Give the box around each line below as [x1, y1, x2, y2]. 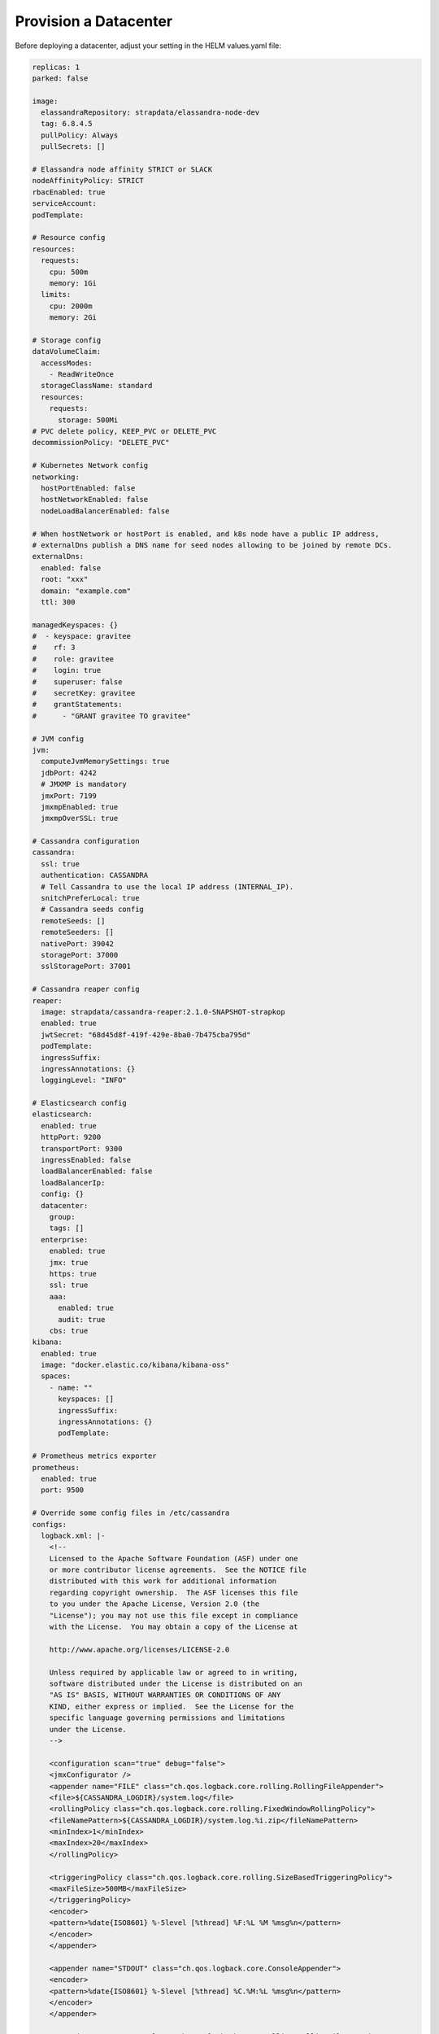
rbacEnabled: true [32, 187, 106, 197]
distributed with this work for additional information [49, 1577, 277, 1586]
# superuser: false [32, 677, 123, 687]
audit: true [58, 1315, 106, 1324]
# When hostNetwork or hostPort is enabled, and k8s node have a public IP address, [32, 529, 380, 539]
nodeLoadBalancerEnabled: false [41, 506, 170, 516]
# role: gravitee [32, 654, 114, 663]
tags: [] [49, 1224, 85, 1233]
